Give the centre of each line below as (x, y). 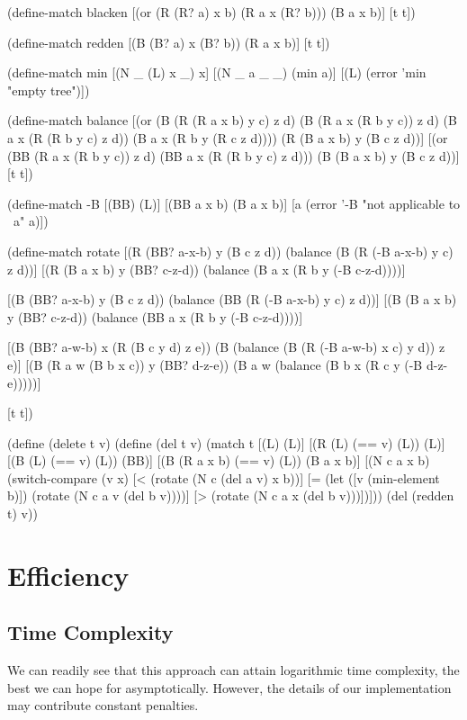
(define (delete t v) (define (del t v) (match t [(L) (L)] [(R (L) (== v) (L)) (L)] (226, 442)
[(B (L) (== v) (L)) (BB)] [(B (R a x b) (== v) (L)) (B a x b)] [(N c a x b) (219, 460)
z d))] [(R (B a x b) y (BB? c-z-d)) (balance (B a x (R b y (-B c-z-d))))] (207, 269)
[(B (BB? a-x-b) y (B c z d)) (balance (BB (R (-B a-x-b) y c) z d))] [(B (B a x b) (232, 299)
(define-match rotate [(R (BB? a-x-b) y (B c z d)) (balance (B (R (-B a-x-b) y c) (230, 251)
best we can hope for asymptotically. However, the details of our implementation (229, 687)
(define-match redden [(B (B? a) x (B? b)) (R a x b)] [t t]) (169, 42)
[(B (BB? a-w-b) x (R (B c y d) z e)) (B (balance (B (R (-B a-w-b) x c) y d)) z (226, 347)
